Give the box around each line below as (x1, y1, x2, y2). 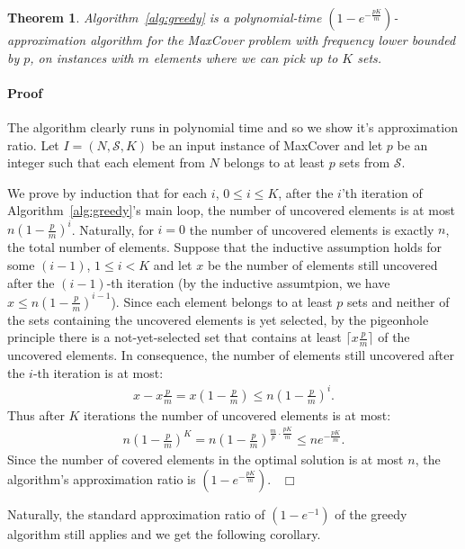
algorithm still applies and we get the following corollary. (7, 524, 321, 543)
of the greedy (335, 504, 407, 523)
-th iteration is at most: (32, 363, 164, 382)
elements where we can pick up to (153, 48, 338, 67)
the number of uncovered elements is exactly (189, 220, 434, 238)
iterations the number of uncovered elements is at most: (84, 405, 391, 424)
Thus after (7, 405, 65, 424)
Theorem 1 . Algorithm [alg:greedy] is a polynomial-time (7, 8, 322, 26)
